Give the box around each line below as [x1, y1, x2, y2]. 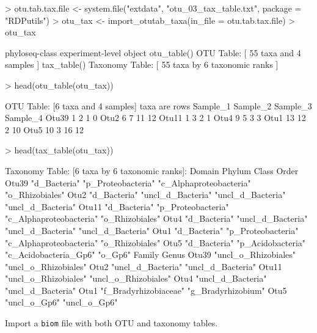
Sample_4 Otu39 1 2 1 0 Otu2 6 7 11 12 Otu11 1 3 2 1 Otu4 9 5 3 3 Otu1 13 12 [5, 111, 306, 124]
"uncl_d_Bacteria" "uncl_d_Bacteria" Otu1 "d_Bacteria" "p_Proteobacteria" [5, 224, 299, 236]
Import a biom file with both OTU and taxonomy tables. [5, 317, 218, 329]
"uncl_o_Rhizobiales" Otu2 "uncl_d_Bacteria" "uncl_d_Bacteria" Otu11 [5, 260, 282, 273]
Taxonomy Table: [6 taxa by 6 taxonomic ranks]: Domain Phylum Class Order [5, 164, 299, 177]
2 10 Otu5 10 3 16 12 [5, 123, 84, 136]
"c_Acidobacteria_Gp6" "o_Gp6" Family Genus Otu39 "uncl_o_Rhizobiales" [5, 248, 296, 261]
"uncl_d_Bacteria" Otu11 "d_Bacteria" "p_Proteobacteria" [5, 200, 229, 213]
